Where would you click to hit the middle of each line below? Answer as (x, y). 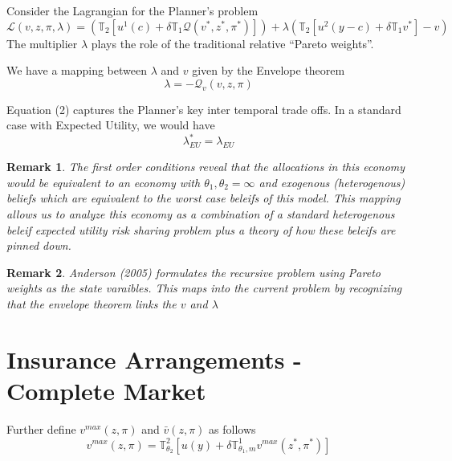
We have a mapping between (77, 70)
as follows (232, 428)
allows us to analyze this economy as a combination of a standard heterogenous (201, 214)
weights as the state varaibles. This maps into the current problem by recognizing (204, 288)
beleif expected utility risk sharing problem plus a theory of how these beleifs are (201, 229)
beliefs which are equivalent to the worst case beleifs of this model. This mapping (204, 198)
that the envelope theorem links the (92, 304)
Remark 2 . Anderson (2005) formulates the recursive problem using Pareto (193, 272)
